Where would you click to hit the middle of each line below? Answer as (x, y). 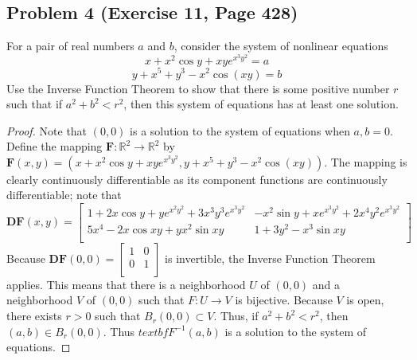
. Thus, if (236, 316)
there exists (34, 316)
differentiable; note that (64, 195)
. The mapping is (366, 161)
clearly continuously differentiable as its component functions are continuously (197, 179)
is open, (365, 300)
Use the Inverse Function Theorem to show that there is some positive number (198, 88)
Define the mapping (55, 146)
